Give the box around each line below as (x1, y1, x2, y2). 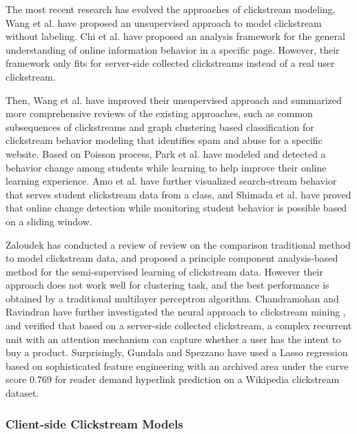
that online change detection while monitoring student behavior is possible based (6, 200, 347, 215)
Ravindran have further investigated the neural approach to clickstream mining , (6, 304, 346, 319)
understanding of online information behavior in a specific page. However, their (6, 42, 340, 56)
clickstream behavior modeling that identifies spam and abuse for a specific (6, 133, 323, 147)
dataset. (6, 386, 39, 400)
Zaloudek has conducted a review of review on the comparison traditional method (6, 237, 351, 251)
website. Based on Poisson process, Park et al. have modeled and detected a (6, 146, 326, 161)
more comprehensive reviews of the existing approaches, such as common (6, 106, 313, 121)
